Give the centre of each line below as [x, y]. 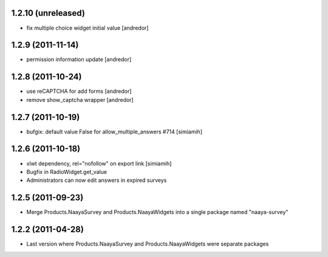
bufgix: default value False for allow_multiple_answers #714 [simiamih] [114, 132]
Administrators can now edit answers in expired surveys [97, 180]
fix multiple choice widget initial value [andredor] [87, 28]
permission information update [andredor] [79, 59]
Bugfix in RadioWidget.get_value [67, 172]
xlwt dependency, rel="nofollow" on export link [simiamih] [99, 163]
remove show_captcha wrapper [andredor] [80, 99]
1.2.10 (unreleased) [48, 13]
